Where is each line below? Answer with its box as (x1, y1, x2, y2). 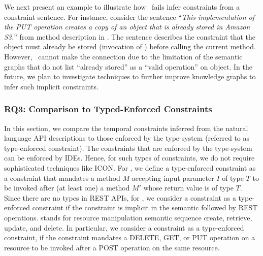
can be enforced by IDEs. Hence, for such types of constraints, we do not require (4, 152, 255, 163)
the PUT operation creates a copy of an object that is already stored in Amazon (4, 21, 250, 32)
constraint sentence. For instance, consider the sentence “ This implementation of (4, 11, 255, 22)
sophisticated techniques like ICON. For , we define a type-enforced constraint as (4, 162, 256, 173)
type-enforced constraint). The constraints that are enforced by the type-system (4, 142, 252, 153)
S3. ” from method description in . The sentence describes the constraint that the (4, 31, 256, 42)
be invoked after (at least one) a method (4, 182, 130, 193)
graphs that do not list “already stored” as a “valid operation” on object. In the (4, 61, 252, 72)
